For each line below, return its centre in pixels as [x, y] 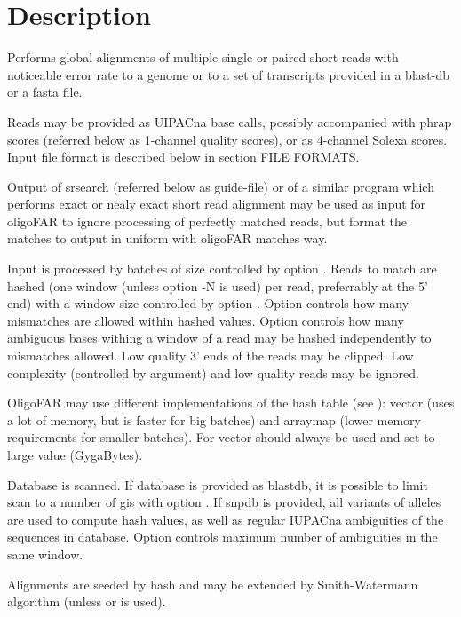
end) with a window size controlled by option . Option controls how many [208, 303]
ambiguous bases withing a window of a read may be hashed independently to [219, 338]
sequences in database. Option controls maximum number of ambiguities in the [223, 537]
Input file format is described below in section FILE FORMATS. [183, 157]
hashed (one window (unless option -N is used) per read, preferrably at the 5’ [218, 285]
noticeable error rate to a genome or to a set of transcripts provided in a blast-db [228, 74]
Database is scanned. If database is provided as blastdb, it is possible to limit [218, 484]
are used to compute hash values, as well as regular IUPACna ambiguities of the [226, 519]
